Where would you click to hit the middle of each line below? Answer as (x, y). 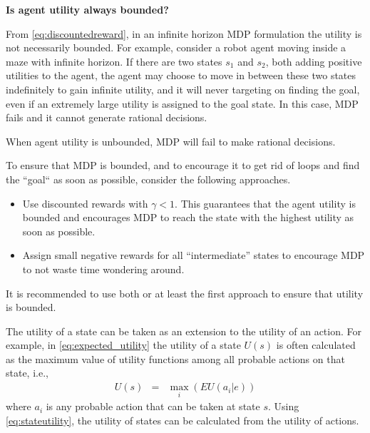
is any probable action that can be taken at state (153, 406)
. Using (283, 406)
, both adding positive (314, 61)
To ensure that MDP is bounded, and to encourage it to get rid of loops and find (183, 165)
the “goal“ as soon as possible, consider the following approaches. (148, 179)
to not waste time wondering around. (103, 269)
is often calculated (316, 345)
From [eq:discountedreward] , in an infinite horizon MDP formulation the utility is (184, 33)
